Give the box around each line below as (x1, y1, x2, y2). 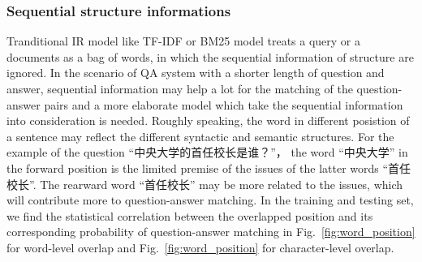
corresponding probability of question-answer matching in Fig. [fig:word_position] (6, 223, 416, 240)
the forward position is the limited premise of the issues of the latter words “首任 (6, 159, 411, 176)
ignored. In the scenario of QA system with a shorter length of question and (6, 64, 385, 81)
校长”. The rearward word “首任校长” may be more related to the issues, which (6, 175, 403, 192)
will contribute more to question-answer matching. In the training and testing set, (6, 191, 414, 208)
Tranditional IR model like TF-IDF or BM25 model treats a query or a (6, 32, 361, 49)
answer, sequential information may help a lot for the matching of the (6, 80, 353, 97)
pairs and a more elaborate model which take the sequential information (44, 96, 403, 113)
